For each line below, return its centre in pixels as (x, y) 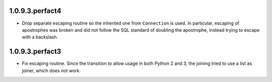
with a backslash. (40, 37)
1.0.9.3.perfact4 (35, 11)
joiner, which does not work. (51, 70)
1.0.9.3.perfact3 (35, 52)
